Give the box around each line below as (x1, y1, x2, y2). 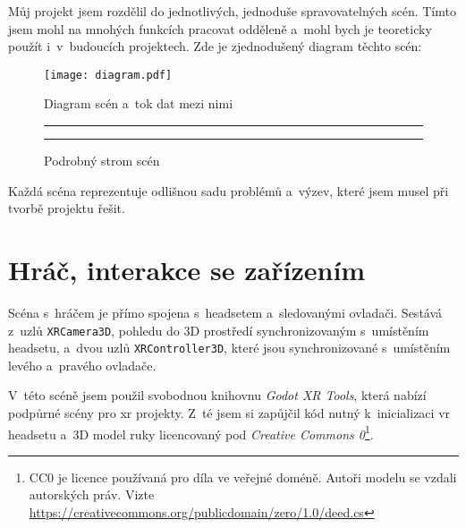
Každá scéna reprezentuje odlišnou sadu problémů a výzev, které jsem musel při (8, 181, 449, 200)
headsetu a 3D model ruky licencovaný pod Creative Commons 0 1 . (8, 422, 374, 443)
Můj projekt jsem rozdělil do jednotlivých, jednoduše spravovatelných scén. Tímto (8, 2, 456, 20)
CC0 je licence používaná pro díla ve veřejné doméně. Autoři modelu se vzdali (29, 467, 457, 486)
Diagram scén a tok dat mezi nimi (44, 94, 233, 113)
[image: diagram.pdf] (44, 68, 173, 81)
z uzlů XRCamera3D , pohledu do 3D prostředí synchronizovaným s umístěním (8, 320, 429, 339)
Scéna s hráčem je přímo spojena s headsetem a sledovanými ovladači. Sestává (8, 302, 443, 321)
